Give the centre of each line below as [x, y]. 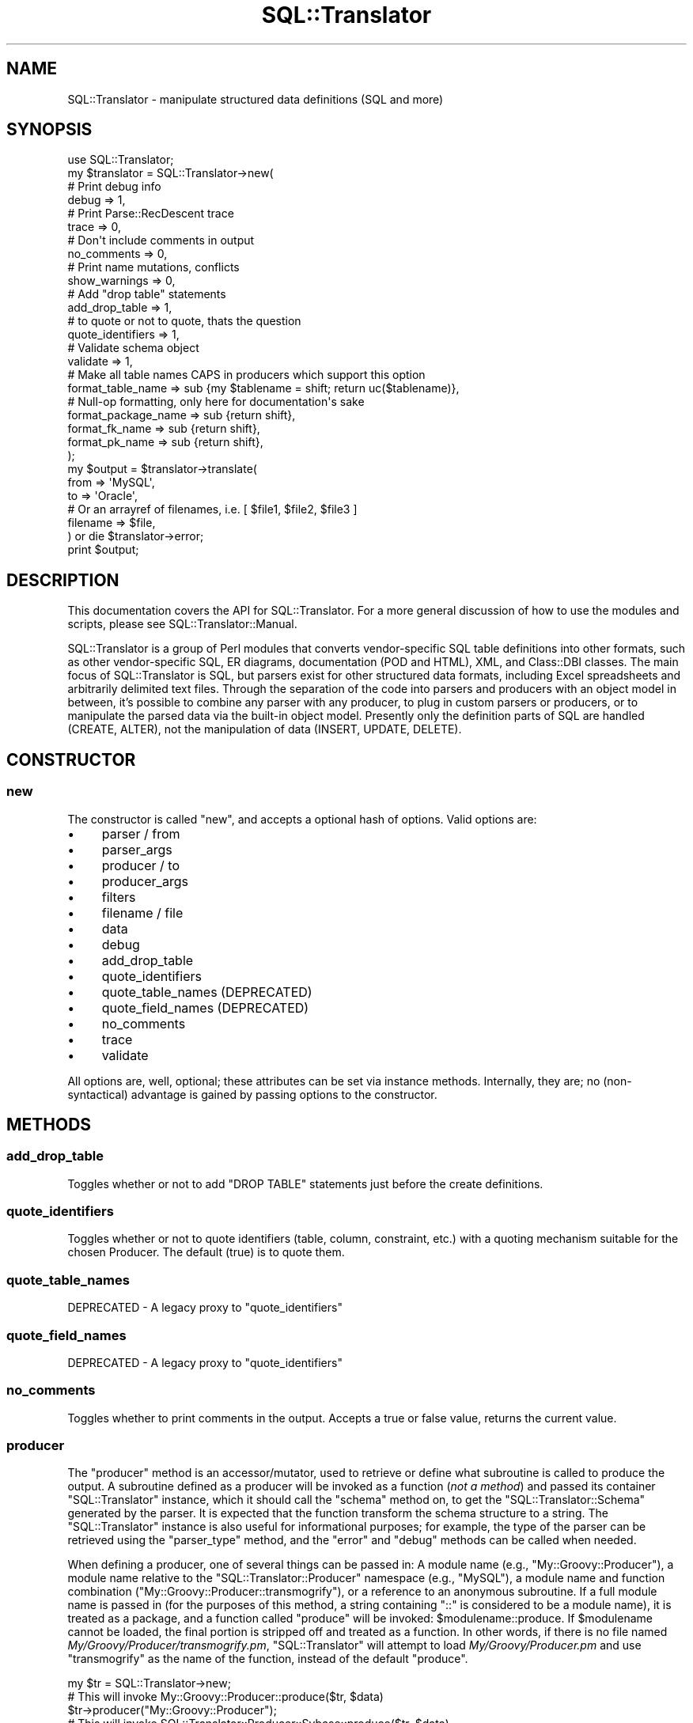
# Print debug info [114, 187]
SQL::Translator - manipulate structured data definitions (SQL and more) [256, 99]
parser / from [141, 833]
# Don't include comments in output [161, 240]
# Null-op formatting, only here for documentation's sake [216, 402]
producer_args [145, 881]
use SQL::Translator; [121, 160]
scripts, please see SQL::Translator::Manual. [182, 624]
